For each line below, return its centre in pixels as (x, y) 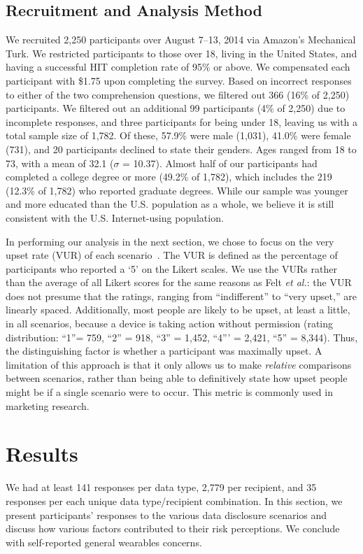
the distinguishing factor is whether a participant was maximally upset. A (164, 351)
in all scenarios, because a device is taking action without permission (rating (170, 324)
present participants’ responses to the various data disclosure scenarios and (166, 514)
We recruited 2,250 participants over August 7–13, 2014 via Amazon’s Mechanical (181, 40)
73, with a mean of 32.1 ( (60, 163)
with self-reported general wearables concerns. (104, 542)
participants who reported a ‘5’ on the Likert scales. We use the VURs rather (171, 268)
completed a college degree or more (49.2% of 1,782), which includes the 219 (169, 177)
